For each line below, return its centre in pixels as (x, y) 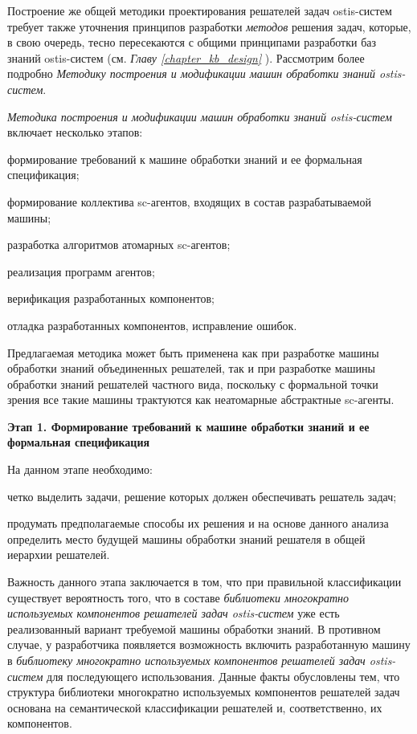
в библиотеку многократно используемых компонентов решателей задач (186, 660)
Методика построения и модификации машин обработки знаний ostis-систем (200, 116)
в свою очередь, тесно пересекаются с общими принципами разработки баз (192, 42)
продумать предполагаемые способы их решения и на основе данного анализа (198, 523)
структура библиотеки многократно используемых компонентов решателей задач (204, 692)
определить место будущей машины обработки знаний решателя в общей (186, 538)
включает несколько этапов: (75, 132)
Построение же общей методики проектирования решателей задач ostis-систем (200, 10)
